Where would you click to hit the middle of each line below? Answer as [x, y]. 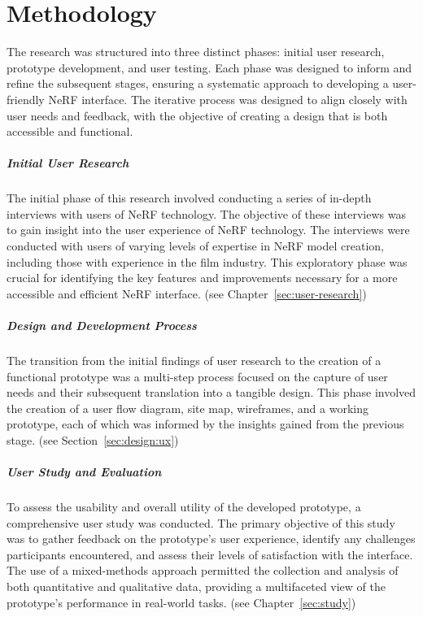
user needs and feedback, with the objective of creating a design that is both [197, 115]
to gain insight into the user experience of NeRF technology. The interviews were [208, 230]
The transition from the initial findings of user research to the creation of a [194, 360]
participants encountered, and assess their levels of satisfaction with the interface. [210, 554]
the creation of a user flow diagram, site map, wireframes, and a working [188, 408]
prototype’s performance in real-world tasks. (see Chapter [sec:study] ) [181, 602]
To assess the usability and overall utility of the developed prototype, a [184, 507]
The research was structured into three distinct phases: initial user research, [196, 52]
